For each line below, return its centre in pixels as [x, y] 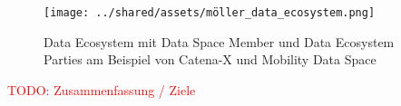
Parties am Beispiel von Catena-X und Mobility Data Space [210, 59]
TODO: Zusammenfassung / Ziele [102, 89]
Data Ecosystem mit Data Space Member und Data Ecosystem [219, 41]
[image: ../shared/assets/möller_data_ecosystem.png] [210, 13]
